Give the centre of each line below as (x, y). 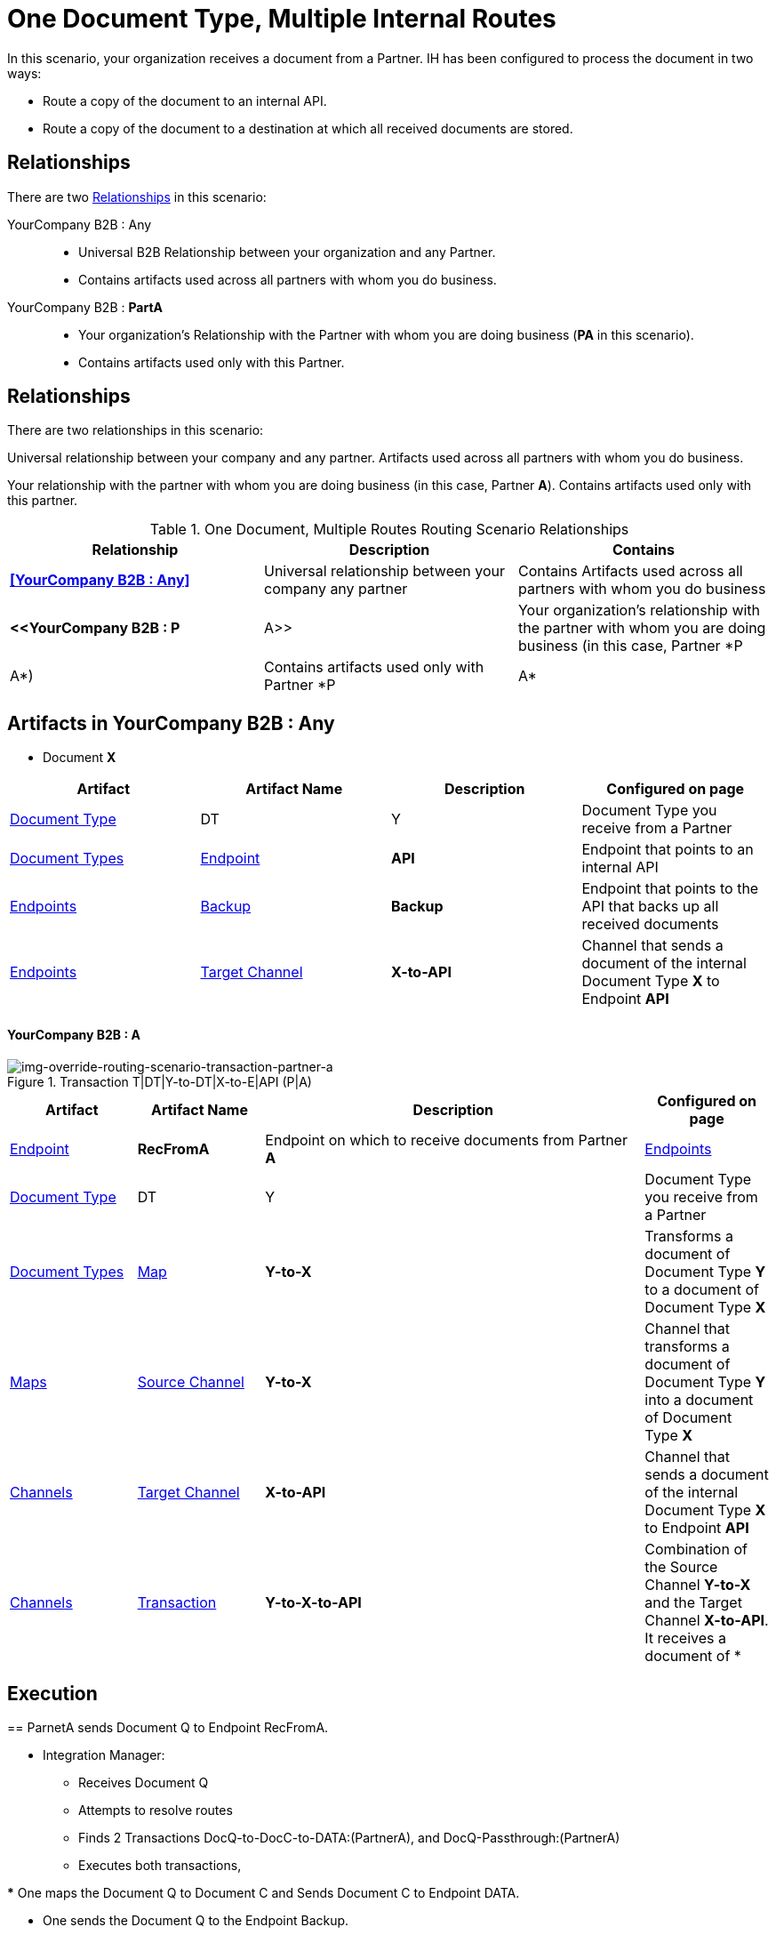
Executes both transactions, (160, 1866)
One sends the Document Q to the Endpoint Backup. (196, 1921)
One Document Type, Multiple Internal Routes (282, 19)
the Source (681, 1566)
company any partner (336, 589)
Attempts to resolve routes (156, 1811)
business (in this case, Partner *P (630, 646)
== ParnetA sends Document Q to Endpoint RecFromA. (168, 1728)
